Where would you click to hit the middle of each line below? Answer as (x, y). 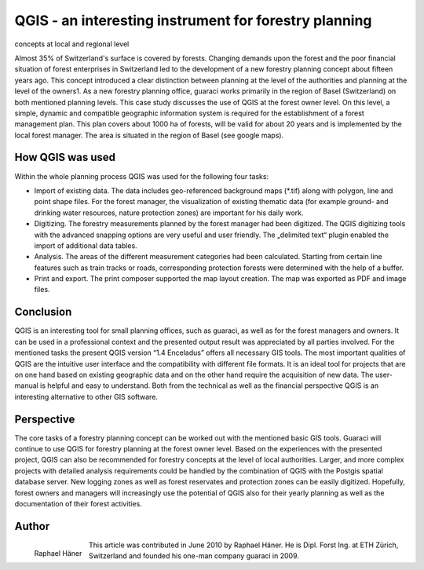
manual (26, 385)
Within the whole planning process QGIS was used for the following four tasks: (142, 176)
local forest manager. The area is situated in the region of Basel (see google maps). (149, 135)
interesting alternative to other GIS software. (86, 396)
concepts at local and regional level (72, 44)
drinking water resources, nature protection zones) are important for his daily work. (169, 213)
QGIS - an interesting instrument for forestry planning (193, 20)
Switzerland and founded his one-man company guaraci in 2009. (194, 556)
